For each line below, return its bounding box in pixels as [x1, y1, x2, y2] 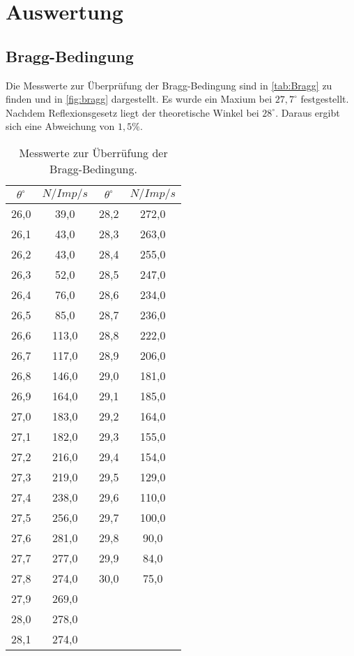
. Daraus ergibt [275, 105, 340, 119]
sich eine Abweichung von [6, 119, 115, 133]
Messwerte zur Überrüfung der [19, 144, 168, 161]
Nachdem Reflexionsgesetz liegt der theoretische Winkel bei [6, 105, 259, 119]
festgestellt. [300, 92, 349, 106]
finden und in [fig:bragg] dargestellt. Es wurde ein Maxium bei [6, 92, 272, 106]
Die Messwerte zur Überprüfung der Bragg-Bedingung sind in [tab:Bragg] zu [6, 78, 332, 92]
